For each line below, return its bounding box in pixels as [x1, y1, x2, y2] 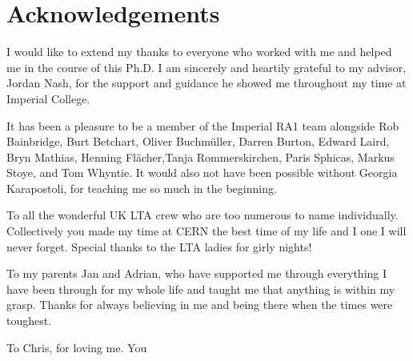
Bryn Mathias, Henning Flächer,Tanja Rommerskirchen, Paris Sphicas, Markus [6, 148, 395, 165]
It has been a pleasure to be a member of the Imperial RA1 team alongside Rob [6, 117, 399, 134]
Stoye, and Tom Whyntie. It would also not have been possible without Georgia [6, 164, 398, 181]
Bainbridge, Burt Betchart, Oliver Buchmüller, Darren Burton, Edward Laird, [6, 133, 390, 150]
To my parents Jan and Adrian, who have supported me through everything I [6, 265, 387, 282]
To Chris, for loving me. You [6, 339, 147, 355]
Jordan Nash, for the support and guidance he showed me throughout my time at [6, 74, 407, 91]
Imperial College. [6, 90, 90, 106]
